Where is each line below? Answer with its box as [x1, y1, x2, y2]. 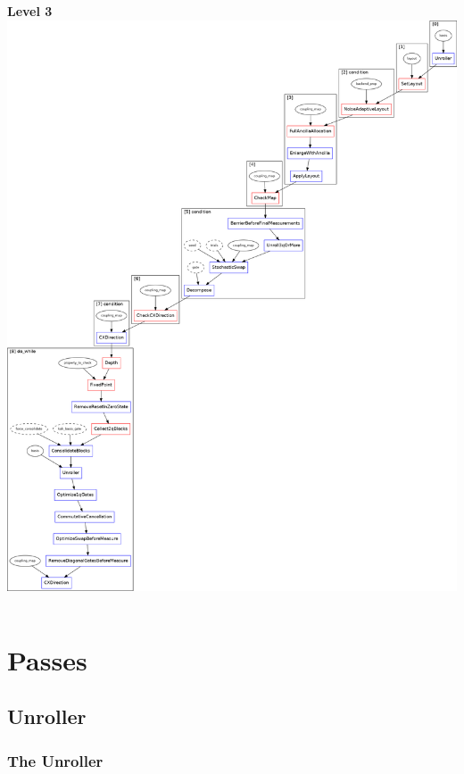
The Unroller [7, 749, 104, 771]
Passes [7, 641, 87, 678]
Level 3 [7, 2, 53, 20]
